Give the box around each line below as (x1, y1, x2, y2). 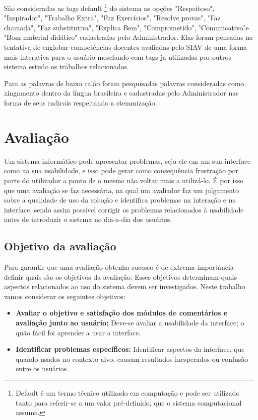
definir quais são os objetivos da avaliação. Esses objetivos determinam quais (4, 271, 237, 282)
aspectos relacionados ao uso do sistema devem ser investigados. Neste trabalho (4, 281, 245, 292)
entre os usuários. (15, 363, 69, 374)
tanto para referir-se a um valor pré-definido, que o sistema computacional (15, 397, 242, 408)
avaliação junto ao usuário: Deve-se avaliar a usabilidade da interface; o (15, 317, 244, 328)
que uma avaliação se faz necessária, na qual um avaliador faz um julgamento (4, 185, 239, 195)
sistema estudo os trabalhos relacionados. (4, 61, 129, 72)
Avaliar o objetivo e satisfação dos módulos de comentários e (15, 308, 228, 318)
